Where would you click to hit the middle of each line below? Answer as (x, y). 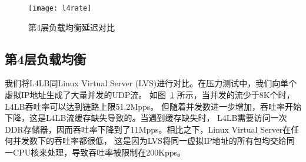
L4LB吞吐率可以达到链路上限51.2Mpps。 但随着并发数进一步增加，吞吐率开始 (153, 106)
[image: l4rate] (60, 8)
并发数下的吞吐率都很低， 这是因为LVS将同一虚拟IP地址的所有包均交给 (149, 141)
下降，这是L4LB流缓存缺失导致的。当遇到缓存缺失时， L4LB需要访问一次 (146, 118)
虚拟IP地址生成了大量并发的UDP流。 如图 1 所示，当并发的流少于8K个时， (150, 95)
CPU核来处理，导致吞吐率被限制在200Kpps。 (99, 152)
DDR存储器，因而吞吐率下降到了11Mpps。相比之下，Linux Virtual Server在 (148, 129)
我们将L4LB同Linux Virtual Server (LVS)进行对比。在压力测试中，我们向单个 (151, 83)
